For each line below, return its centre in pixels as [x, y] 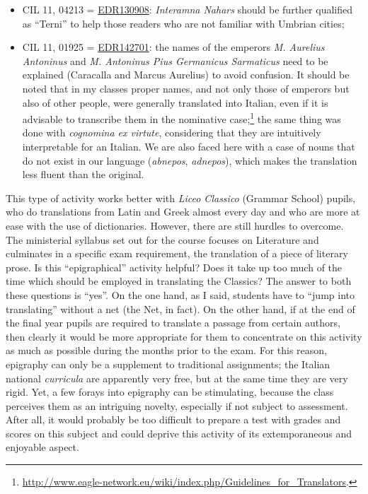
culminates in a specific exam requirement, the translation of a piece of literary [177, 253]
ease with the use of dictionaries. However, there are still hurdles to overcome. [175, 225]
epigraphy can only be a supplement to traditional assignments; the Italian [168, 364]
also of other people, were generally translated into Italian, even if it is [175, 102]
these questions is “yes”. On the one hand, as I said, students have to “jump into [180, 294]
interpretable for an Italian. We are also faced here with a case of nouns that [189, 146]
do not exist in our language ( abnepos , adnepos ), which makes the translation [190, 160]
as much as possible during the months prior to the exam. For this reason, [166, 350]
